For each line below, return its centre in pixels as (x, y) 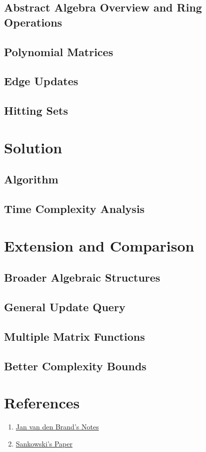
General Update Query (65, 307)
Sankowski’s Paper (44, 443)
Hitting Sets (36, 110)
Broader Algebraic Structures (82, 277)
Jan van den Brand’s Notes (57, 427)
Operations (33, 22)
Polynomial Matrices (59, 51)
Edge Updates (41, 81)
